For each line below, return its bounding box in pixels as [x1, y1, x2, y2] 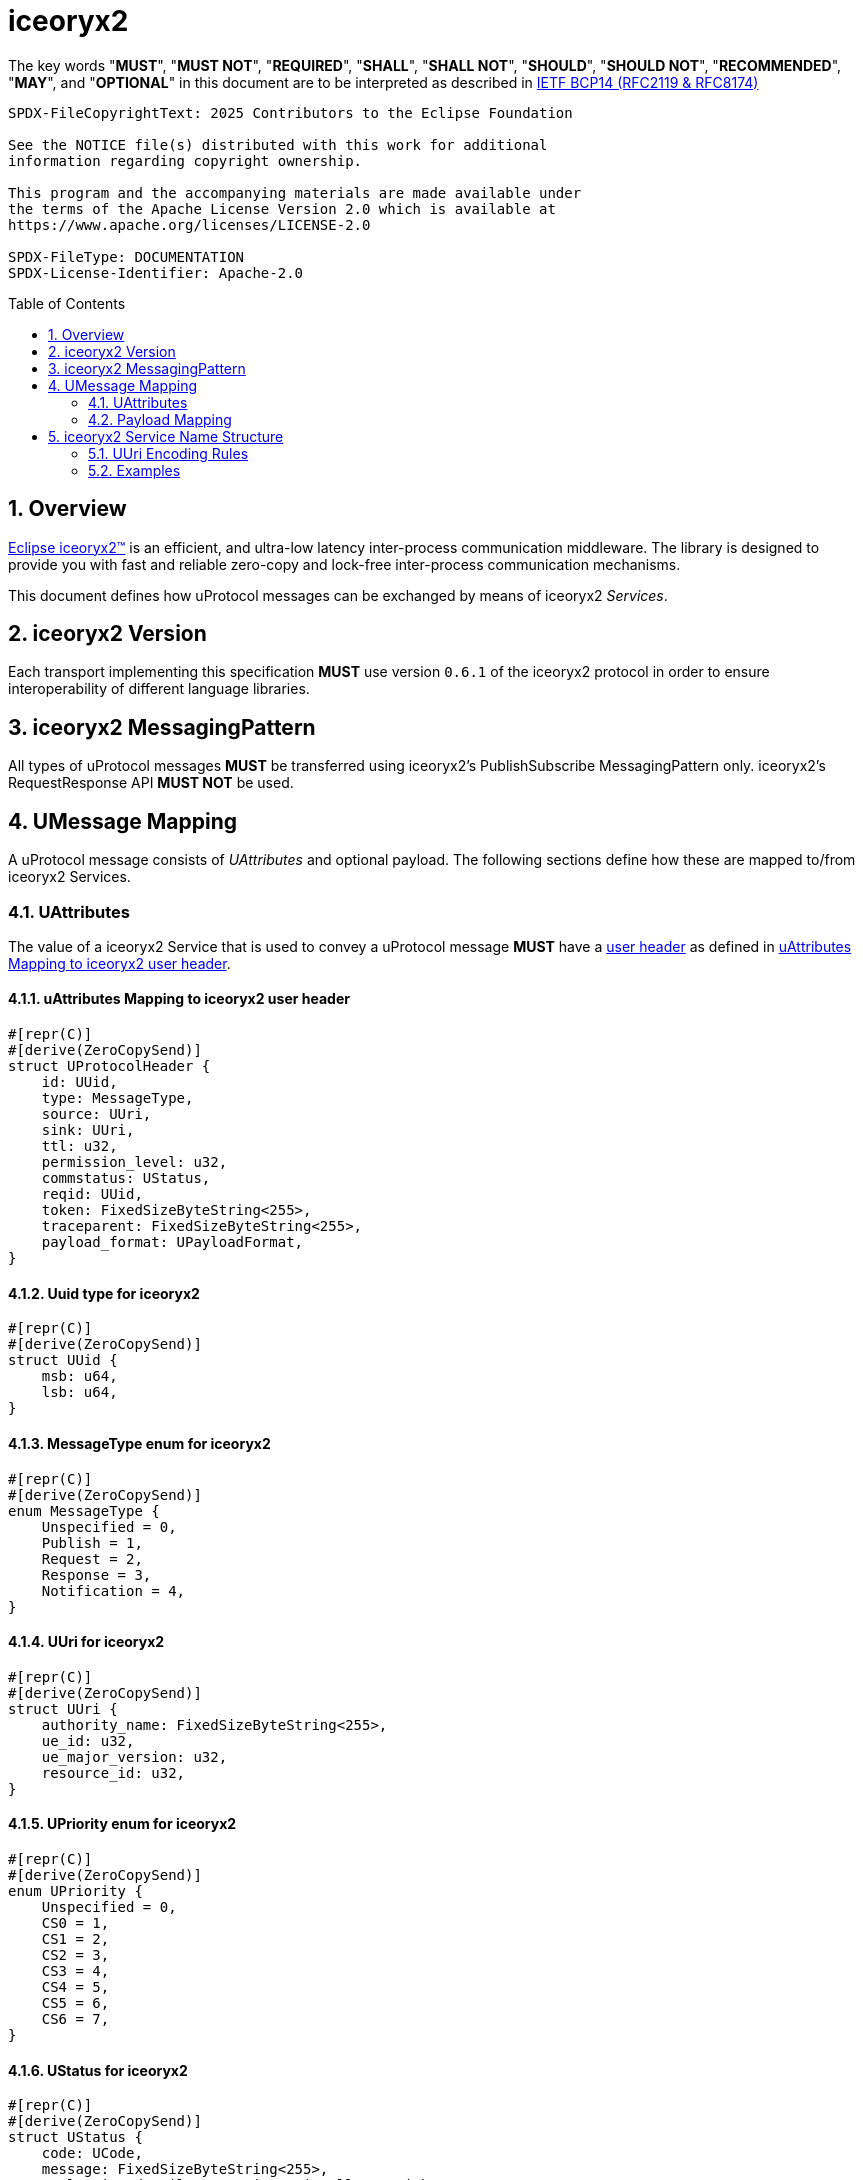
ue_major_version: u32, [41, 1748, 228, 1765]
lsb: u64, [41, 1384, 118, 1401]
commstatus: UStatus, [41, 1170, 211, 1187]
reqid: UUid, [41, 1186, 143, 1203]
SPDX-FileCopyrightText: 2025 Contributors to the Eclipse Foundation [8, 104, 573, 121]
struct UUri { [8, 1700, 118, 1717]
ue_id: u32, [41, 1732, 135, 1749]
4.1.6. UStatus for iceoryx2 [8, 2061, 188, 2079]
